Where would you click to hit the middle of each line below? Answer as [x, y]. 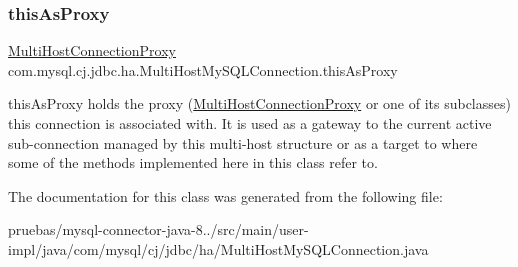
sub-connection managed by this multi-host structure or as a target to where [243, 142]
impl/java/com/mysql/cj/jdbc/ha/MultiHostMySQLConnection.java [218, 248]
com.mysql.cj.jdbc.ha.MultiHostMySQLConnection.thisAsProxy [203, 69]
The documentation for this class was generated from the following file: [225, 195]
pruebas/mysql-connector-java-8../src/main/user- [158, 229]
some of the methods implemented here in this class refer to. [193, 162]
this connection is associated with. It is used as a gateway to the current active [250, 123]
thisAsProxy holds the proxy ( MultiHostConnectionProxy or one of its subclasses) [259, 103]
